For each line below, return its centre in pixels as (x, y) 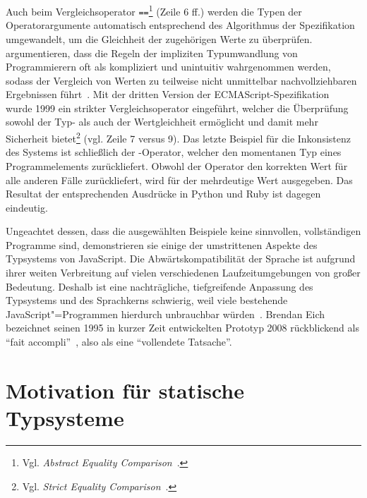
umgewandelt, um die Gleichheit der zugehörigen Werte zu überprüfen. (159, 38)
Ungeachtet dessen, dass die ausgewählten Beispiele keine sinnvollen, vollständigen (183, 231)
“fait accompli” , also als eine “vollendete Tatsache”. (119, 342)
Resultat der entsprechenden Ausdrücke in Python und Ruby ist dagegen (163, 194)
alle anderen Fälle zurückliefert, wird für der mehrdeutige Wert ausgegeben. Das (179, 180)
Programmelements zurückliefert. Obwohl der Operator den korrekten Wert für (177, 165)
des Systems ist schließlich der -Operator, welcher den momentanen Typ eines (174, 152)
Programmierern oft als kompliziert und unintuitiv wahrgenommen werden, (168, 67)
